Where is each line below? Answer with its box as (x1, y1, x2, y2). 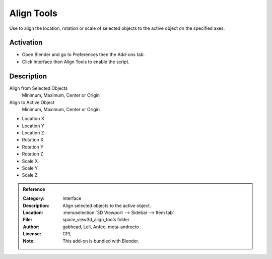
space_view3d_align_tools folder (62, 217, 130, 223)
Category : (23, 195, 45, 201)
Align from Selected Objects (9, 85, 68, 91)
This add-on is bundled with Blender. (62, 238, 140, 244)
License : (23, 231, 41, 237)
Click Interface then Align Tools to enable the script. (22, 59, 130, 65)
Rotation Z (22, 151, 44, 157)
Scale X (22, 158, 38, 164)
